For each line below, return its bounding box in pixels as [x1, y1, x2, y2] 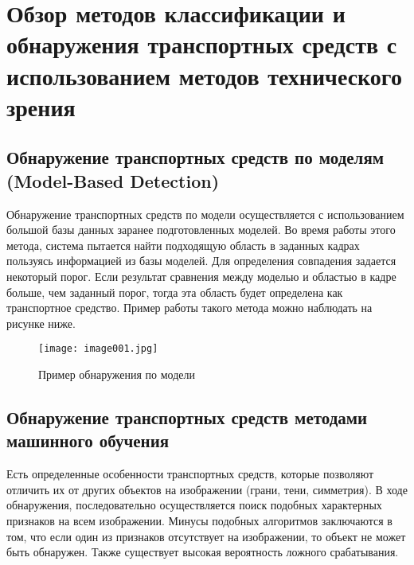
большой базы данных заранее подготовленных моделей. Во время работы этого [6, 221, 396, 238]
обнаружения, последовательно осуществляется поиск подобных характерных [6, 497, 382, 513]
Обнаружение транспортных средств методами [6, 404, 368, 429]
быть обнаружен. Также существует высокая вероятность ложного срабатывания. [6, 544, 399, 560]
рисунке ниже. [6, 314, 76, 331]
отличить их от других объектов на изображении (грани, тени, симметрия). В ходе [6, 481, 408, 497]
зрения [6, 90, 76, 123]
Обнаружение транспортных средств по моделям [6, 145, 385, 169]
